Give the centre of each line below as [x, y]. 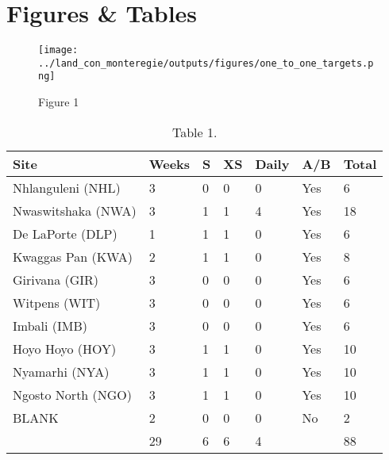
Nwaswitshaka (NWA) [75, 210]
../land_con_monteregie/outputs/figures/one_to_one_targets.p [206, 63]
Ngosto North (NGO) [73, 394]
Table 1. [194, 132]
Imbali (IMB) [50, 325]
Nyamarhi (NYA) [61, 371]
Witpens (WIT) [57, 302]
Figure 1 [59, 102]
